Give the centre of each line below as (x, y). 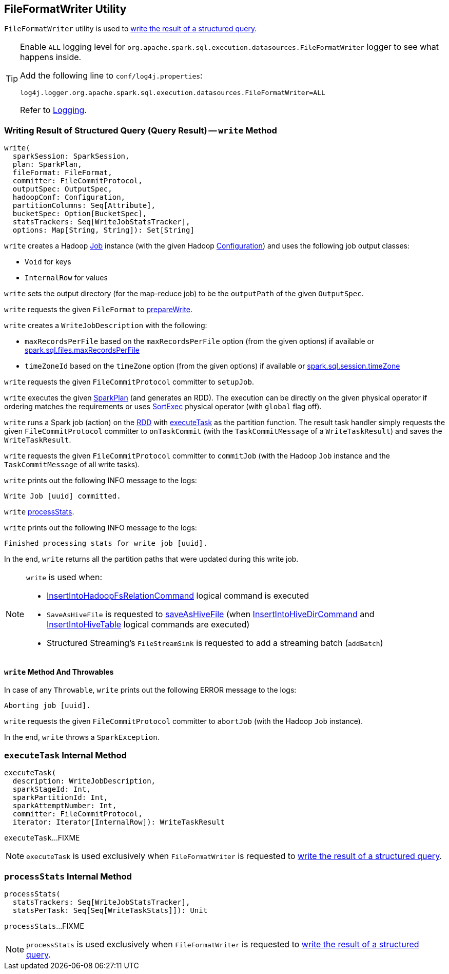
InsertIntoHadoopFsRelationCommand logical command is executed (178, 596)
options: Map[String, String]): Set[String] (103, 230)
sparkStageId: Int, (52, 789)
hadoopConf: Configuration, (69, 197)
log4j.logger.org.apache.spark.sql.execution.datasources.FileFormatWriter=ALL (173, 93)
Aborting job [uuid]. (47, 706)
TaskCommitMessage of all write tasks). (72, 465)
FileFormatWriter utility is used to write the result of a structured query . (131, 29)
